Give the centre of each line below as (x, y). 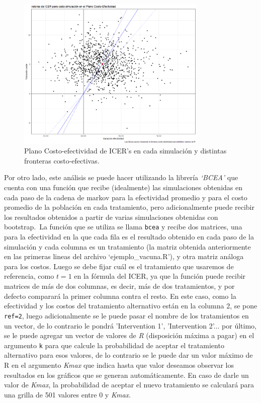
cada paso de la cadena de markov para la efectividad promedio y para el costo (126, 197)
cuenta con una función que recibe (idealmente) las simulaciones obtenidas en (123, 187)
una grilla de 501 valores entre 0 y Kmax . (67, 394)
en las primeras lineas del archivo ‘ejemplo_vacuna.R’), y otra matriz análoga (124, 256)
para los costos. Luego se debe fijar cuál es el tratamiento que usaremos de (119, 266)
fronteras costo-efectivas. (62, 160)
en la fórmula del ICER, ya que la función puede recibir (160, 276)
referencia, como (29, 276)
